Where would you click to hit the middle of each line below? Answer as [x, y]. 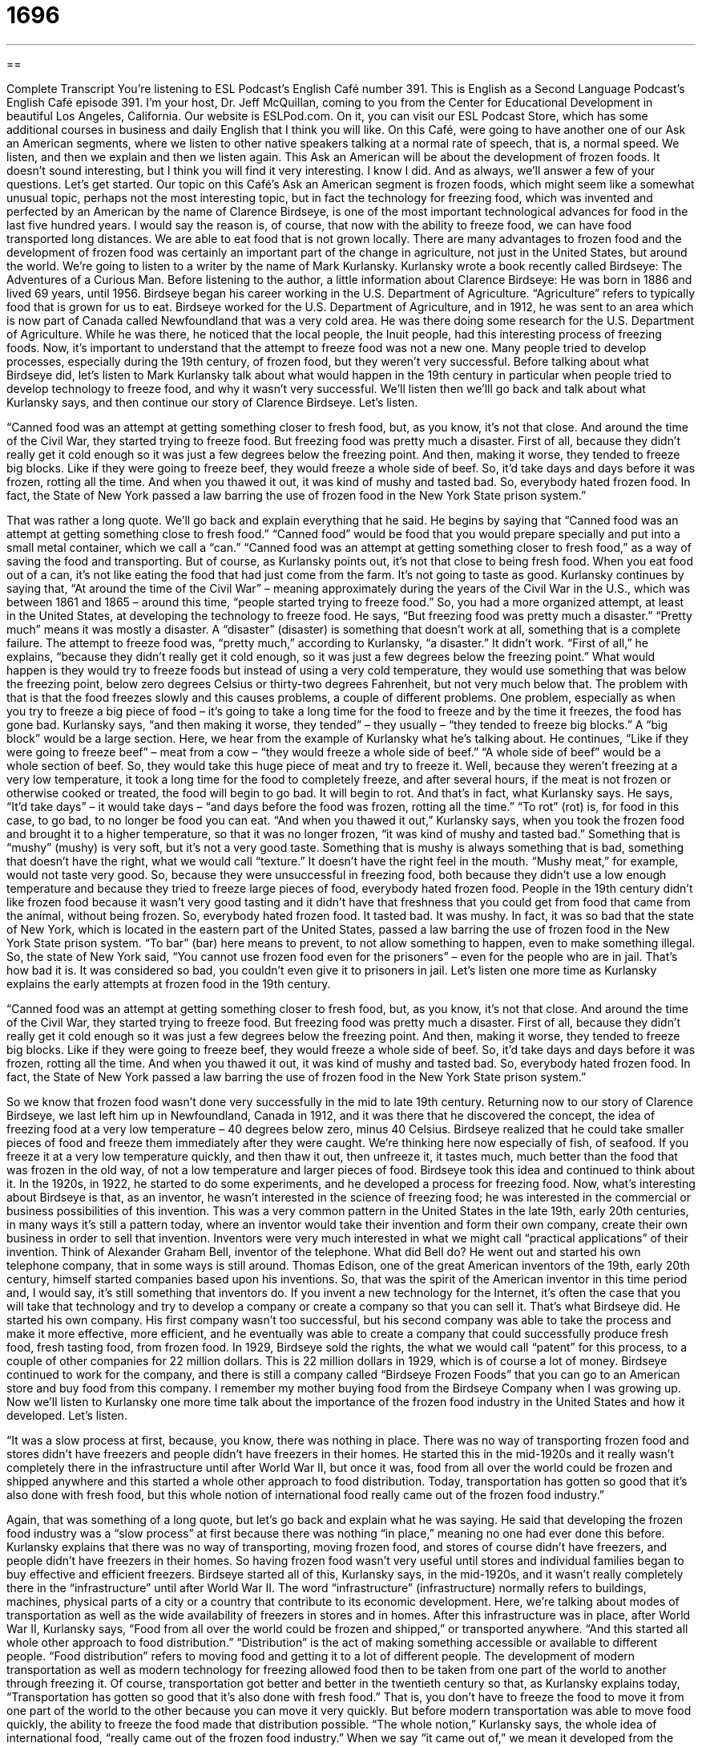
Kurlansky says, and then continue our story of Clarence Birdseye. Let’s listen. [212, 402]
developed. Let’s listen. [67, 1415]
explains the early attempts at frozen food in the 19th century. [169, 983]
